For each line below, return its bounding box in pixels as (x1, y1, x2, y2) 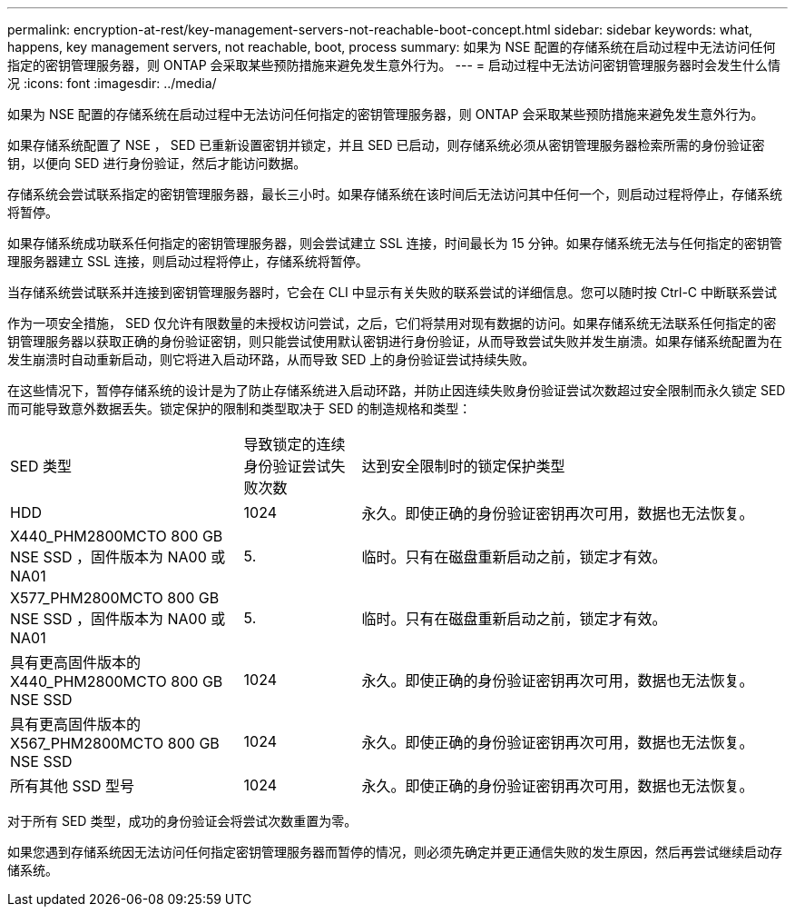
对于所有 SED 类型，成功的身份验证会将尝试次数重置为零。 (7, 813, 358, 829)
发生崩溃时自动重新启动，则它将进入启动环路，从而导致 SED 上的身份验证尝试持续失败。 (7, 352, 535, 367)
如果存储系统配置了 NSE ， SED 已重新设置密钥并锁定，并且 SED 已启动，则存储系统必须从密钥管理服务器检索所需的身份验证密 (7, 137, 765, 153)
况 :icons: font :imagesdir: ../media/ (7, 75, 217, 91)
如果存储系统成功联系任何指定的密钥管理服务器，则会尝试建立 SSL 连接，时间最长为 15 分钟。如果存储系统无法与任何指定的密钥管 (7, 235, 782, 251)
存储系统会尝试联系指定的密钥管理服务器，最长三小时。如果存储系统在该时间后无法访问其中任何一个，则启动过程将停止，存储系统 (7, 186, 782, 202)
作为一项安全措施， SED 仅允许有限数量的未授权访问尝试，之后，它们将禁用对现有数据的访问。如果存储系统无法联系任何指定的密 (7, 315, 777, 331)
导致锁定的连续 (243, 435, 346, 453)
